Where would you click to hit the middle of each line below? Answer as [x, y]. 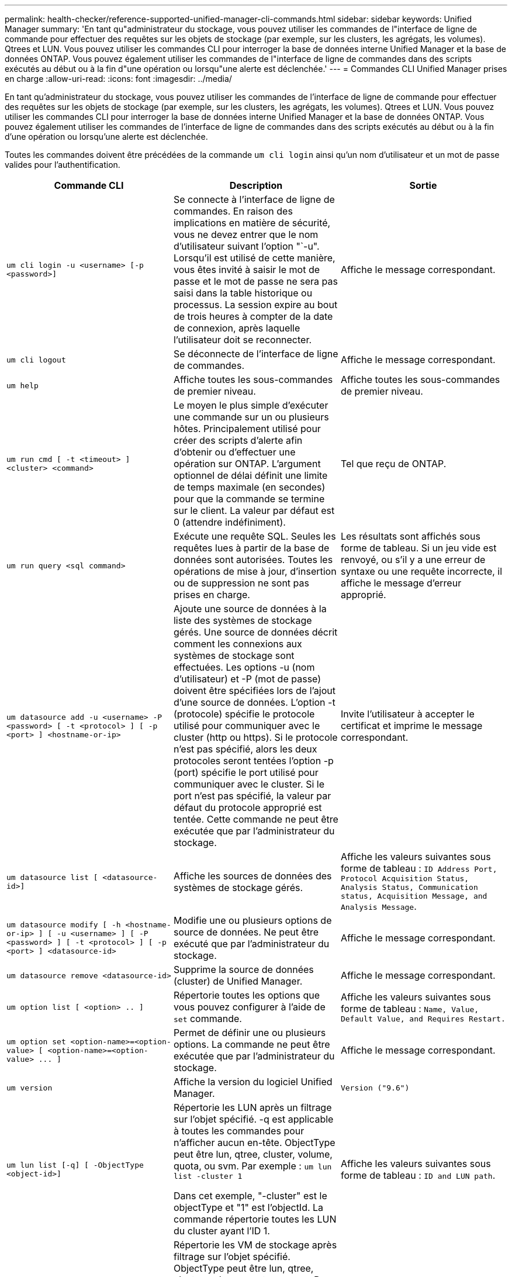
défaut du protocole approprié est [248, 807]
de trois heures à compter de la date [253, 316]
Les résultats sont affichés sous [410, 536]
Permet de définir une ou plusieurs [250, 1033]
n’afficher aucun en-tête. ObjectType [254, 1143]
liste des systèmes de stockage [243, 620]
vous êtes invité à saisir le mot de [247, 270]
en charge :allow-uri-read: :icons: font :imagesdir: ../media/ [118, 79]
